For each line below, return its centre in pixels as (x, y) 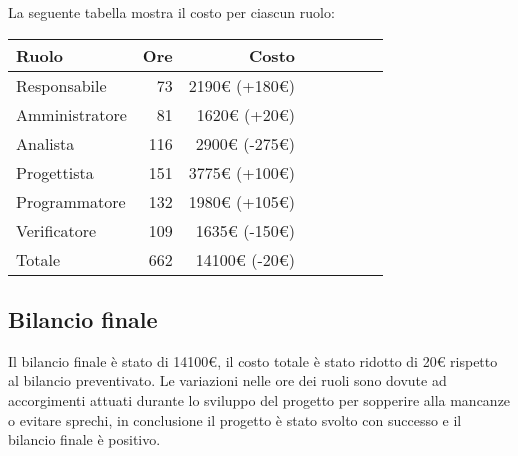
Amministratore (71, 114)
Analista (45, 143)
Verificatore (56, 230)
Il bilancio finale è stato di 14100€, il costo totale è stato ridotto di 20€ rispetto (253, 360)
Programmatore (71, 201)
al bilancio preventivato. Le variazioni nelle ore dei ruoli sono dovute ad (227, 380)
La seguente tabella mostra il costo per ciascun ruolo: (171, 12)
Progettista (55, 172)
